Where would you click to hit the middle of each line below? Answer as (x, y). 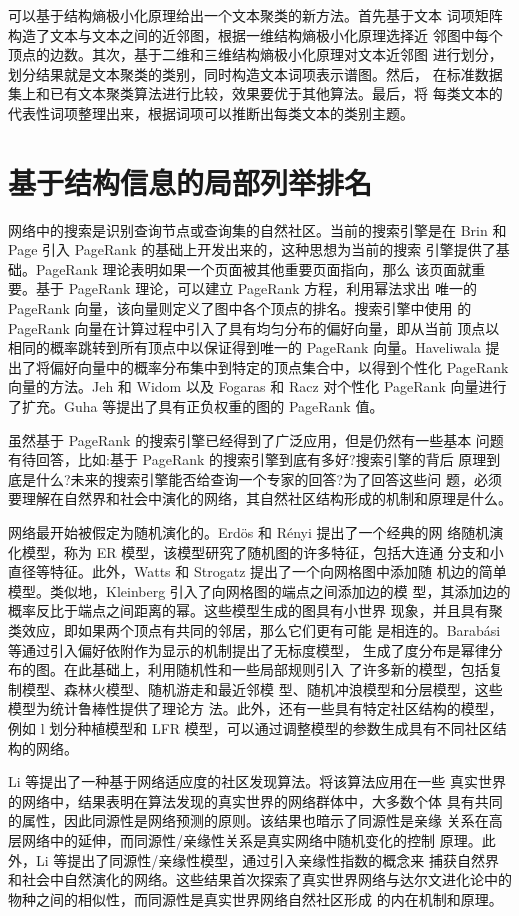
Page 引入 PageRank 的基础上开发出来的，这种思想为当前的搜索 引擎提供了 (252, 249)
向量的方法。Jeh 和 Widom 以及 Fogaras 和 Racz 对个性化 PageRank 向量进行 (257, 386)
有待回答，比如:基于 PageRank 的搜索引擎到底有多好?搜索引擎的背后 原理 (247, 459)
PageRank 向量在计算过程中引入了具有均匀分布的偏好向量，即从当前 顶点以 (254, 327)
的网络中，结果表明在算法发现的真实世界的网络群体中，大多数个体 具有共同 (255, 800)
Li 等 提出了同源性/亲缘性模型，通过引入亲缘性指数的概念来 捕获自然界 (267, 859)
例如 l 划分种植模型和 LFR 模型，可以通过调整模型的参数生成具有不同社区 (250, 727)
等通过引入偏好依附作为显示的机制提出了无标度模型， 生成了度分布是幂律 (248, 649)
